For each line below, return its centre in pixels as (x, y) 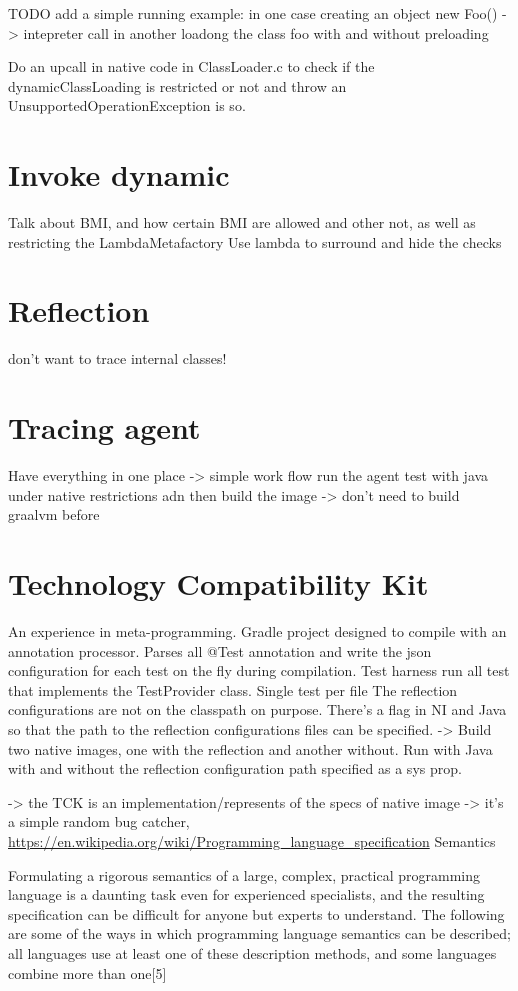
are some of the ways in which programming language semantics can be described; (259, 933)
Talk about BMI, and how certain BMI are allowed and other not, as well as (242, 222)
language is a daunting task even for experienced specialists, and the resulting (246, 894)
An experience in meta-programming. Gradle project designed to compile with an (257, 631)
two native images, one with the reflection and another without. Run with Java (250, 748)
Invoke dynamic (119, 174)
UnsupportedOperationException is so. (127, 105)
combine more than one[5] (87, 972)
